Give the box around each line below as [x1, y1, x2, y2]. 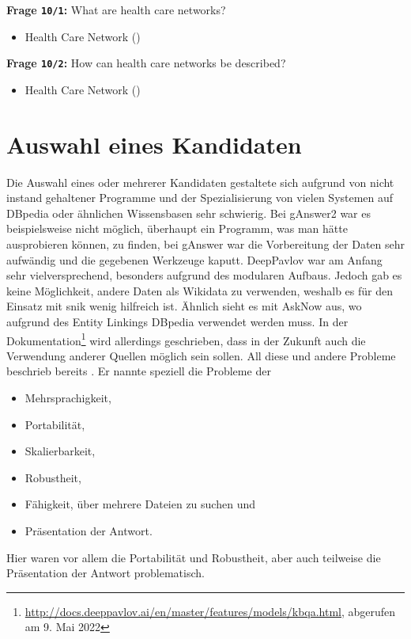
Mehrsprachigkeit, [25, 390, 111, 405]
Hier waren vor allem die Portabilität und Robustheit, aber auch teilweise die [6, 549, 381, 565]
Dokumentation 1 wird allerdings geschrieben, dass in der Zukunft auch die [6, 329, 366, 348]
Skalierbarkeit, [25, 443, 96, 459]
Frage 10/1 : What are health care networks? [6, 2, 226, 17]
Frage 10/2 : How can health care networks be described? [6, 55, 286, 71]
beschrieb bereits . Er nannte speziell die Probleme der [6, 363, 271, 379]
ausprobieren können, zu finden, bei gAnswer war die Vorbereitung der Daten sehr [6, 236, 405, 252]
